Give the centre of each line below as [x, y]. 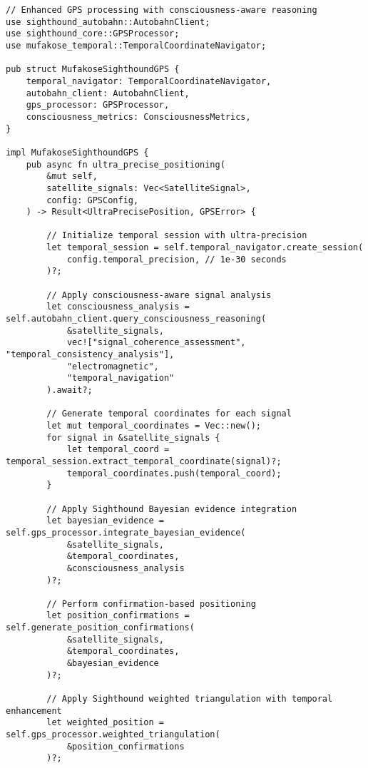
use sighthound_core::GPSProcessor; [93, 34]
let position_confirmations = [118, 616]
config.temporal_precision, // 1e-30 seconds [177, 259]
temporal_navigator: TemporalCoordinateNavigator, [149, 81]
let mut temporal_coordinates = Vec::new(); [154, 425]
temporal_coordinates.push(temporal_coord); [174, 473]
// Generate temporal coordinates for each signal [169, 414]
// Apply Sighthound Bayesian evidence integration [172, 509]
